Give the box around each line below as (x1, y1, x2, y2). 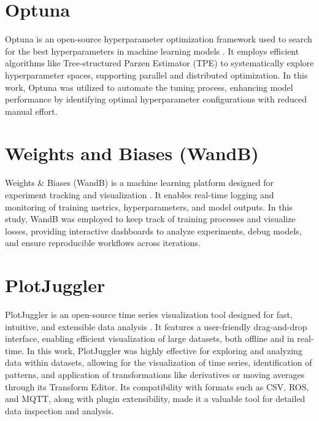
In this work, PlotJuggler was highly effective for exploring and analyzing (26, 344, 302, 357)
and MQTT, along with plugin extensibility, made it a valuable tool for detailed (5, 392, 306, 405)
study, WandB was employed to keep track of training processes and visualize (5, 212, 296, 225)
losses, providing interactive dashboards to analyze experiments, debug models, (5, 224, 302, 237)
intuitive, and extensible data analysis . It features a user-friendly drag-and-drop (5, 320, 307, 333)
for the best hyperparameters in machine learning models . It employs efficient (5, 44, 299, 57)
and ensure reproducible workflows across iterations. (5, 236, 201, 249)
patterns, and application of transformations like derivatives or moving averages (5, 368, 305, 381)
